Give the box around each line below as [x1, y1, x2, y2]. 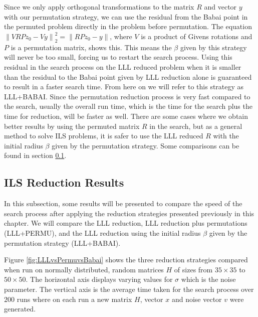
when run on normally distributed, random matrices [4, 264, 164, 274]
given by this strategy [180, 42, 247, 52]
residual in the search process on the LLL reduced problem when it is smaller [4, 62, 241, 72]
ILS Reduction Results [4, 175, 124, 190]
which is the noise [181, 274, 236, 284]
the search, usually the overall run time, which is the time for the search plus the [4, 101, 252, 111]
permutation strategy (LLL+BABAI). [4, 237, 121, 248]
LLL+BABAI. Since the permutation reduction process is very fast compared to [4, 91, 250, 101]
